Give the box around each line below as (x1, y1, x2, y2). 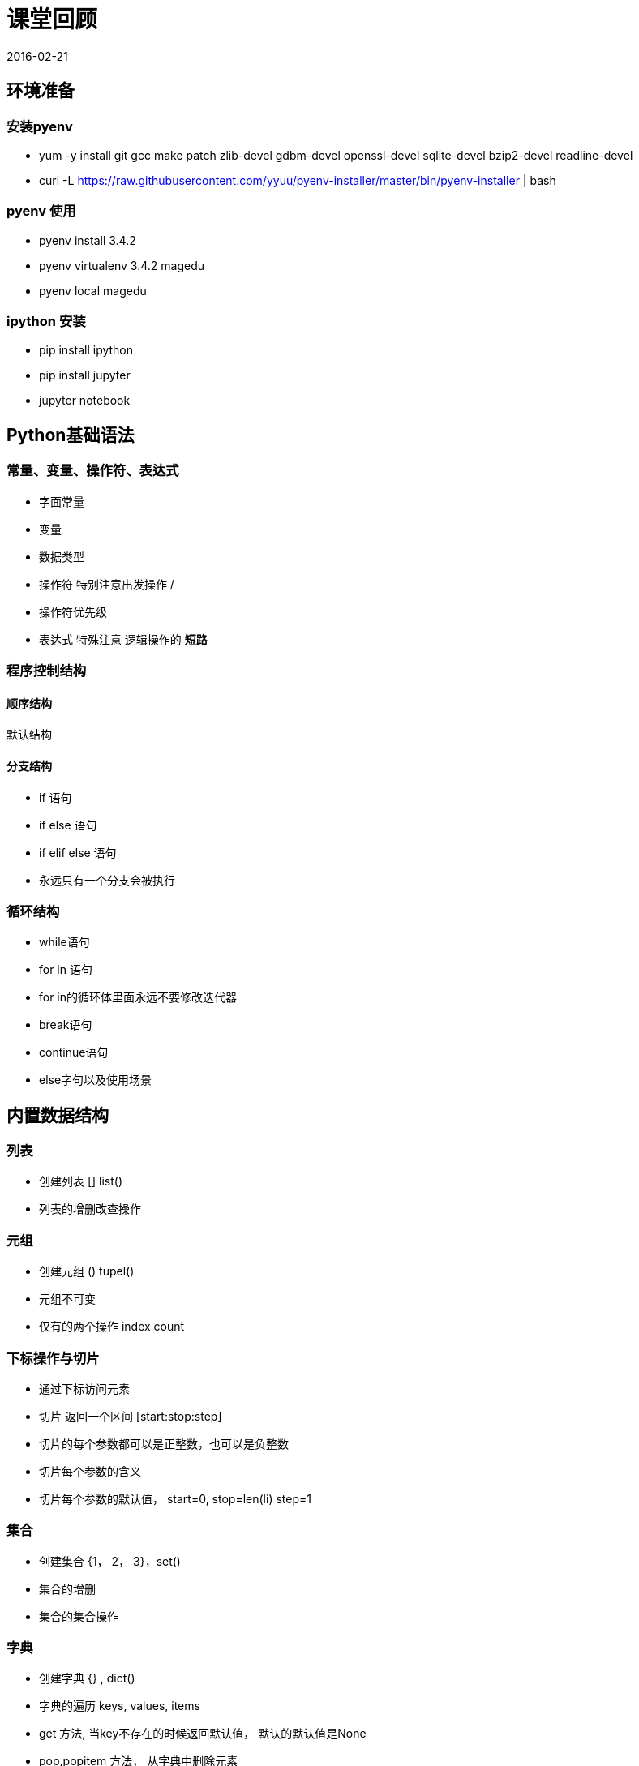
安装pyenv (6, 118, 73, 135)
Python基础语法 (6, 424, 135, 445)
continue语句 (39, 1045, 109, 1060)
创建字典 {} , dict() (39, 1671, 135, 1686)
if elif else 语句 (39, 845, 117, 859)
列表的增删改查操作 (39, 1202, 141, 1216)
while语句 (39, 935, 90, 949)
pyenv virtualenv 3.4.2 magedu (39, 258, 204, 272)
